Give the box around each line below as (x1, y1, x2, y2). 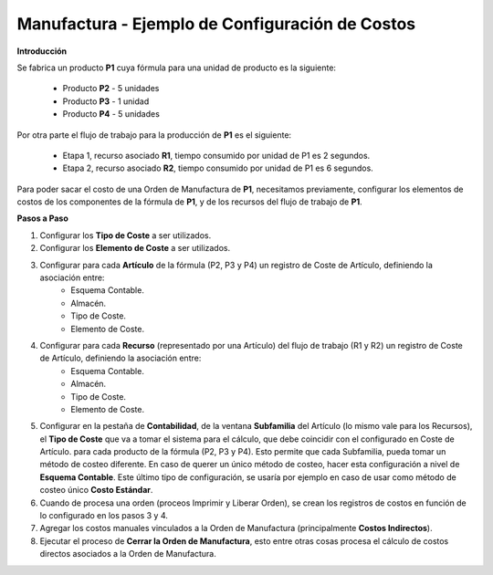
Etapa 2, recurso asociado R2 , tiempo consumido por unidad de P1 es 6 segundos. (62, 162, 373, 173)
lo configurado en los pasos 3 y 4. (39, 510, 169, 521)
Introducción (16, 46, 68, 57)
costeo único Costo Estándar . (39, 485, 153, 496)
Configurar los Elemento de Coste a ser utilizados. (39, 243, 231, 254)
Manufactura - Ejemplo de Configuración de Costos (16, 14, 416, 34)
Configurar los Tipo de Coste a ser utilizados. (39, 229, 212, 241)
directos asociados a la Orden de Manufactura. (39, 549, 216, 559)
